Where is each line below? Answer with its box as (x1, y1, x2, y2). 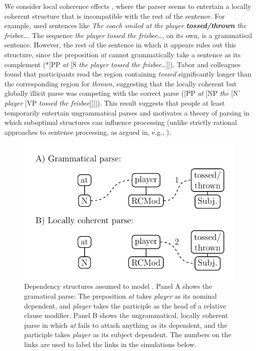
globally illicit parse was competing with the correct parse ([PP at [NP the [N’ (4, 88, 240, 98)
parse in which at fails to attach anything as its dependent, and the (24, 319, 227, 330)
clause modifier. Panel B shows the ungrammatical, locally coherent (24, 310, 228, 320)
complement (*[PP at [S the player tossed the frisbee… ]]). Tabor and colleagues (4, 59, 241, 69)
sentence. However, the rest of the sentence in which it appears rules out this (4, 39, 236, 50)
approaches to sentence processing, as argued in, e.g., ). (4, 126, 171, 137)
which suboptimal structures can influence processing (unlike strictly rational (4, 117, 237, 127)
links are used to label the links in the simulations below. (24, 339, 196, 349)
